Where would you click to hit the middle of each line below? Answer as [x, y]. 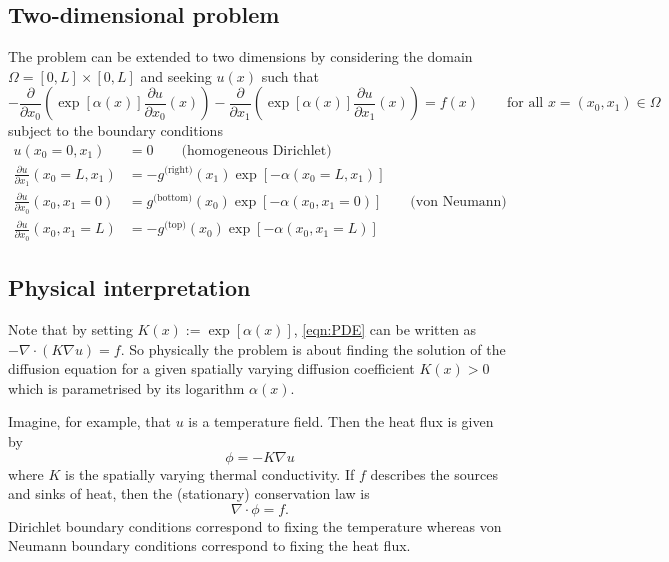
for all [525, 103]
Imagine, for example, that [89, 421]
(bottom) [172, 197]
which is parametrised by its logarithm [126, 387]
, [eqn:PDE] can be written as [385, 329]
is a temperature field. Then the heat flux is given [341, 421]
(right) [178, 170]
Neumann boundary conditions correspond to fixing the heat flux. [209, 545]
